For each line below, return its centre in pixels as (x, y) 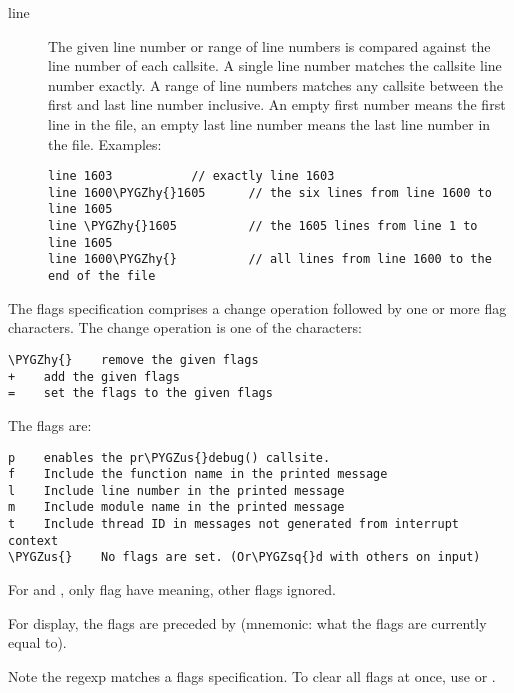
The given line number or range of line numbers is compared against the (269, 45)
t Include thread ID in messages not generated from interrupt (234, 524)
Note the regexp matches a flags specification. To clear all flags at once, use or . (252, 675)
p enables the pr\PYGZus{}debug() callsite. (169, 457)
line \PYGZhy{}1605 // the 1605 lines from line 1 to (263, 226)
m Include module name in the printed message (176, 507)
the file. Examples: (105, 143)
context (33, 540)
